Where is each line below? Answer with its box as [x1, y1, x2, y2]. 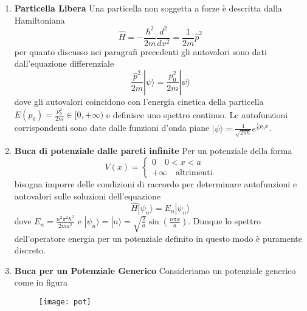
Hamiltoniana [14, 13, 65, 26]
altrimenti [175, 169, 213, 178]
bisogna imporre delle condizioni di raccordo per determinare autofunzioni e [14, 177, 297, 190]
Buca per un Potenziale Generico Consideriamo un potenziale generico [14, 264, 296, 276]
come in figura [14, 276, 67, 289]
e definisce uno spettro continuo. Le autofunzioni [106, 108, 288, 121]
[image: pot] [38, 298, 91, 307]
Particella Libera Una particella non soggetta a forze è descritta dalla [14, 2, 282, 14]
